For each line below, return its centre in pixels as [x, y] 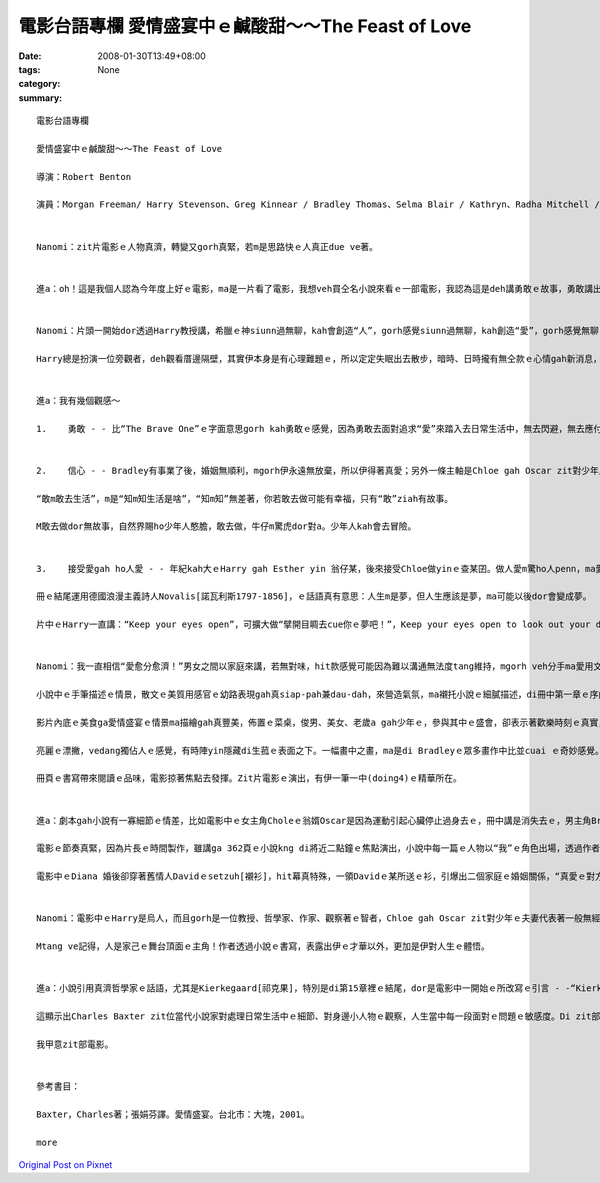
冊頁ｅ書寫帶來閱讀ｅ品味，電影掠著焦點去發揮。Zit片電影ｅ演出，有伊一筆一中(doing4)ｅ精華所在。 [249, 778]
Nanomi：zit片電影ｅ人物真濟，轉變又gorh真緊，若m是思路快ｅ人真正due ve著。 [207, 246]
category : [39, 84]
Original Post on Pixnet [65, 1165]
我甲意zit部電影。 [75, 1044]
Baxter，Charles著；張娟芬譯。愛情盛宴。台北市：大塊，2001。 [173, 1114]
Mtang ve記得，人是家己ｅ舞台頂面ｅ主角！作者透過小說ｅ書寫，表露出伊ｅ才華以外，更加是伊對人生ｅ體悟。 [263, 946]
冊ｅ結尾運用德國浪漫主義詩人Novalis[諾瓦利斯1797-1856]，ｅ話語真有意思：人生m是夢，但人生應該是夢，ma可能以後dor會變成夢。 [314, 596]
